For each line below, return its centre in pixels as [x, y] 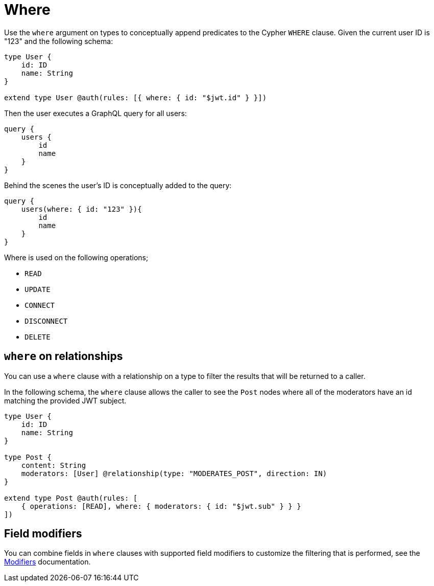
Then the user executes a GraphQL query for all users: [95, 113]
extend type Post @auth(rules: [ [71, 498]
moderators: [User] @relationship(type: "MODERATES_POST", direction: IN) [174, 473]
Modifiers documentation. [47, 562]
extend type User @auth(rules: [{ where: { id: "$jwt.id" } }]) [136, 97]
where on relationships [64, 356]
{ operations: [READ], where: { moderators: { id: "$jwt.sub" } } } [161, 506]
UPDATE [38, 289]
